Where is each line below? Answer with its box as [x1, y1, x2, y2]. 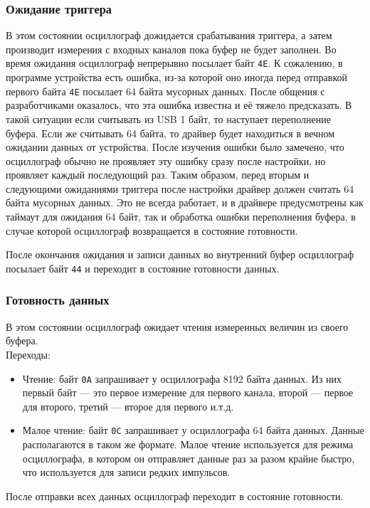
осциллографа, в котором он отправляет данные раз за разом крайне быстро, [22, 450, 355, 465]
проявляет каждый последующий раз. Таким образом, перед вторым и [6, 167, 310, 182]
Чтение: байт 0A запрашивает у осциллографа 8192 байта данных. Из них [22, 371, 342, 386]
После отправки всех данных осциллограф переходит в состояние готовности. [6, 488, 344, 503]
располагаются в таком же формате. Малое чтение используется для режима [22, 437, 354, 451]
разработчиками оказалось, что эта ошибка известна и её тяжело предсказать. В [6, 97, 352, 112]
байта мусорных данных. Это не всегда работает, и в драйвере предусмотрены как [6, 195, 364, 210]
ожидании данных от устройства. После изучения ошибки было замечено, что [6, 139, 344, 154]
